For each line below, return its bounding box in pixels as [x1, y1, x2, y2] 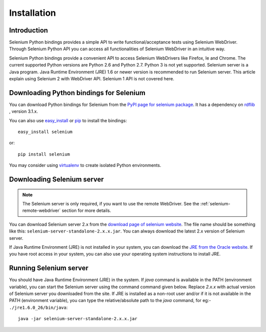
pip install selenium [18, 151, 70, 157]
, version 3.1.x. [9, 108, 38, 114]
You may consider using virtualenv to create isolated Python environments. [9, 163, 162, 168]
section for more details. [62, 207, 111, 214]
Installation [9, 7, 56, 18]
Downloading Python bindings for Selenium [9, 89, 146, 97]
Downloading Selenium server [9, 175, 104, 184]
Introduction [9, 26, 48, 34]
